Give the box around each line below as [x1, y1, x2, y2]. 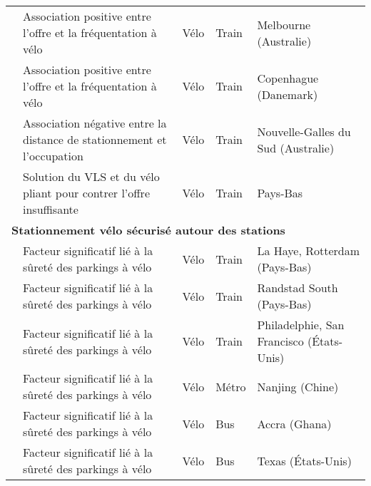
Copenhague [257, 69, 319, 86]
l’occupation [23, 148, 83, 164]
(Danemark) [257, 86, 318, 103]
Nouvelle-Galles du [257, 123, 351, 140]
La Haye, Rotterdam [257, 242, 360, 259]
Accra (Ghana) [257, 415, 332, 432]
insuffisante [23, 201, 78, 217]
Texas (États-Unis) [257, 452, 352, 469]
